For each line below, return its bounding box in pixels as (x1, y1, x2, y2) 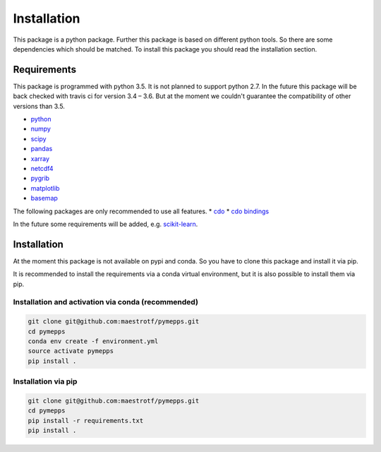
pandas (30, 145, 53, 153)
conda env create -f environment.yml (28, 337, 159, 345)
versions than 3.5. (13, 102, 65, 110)
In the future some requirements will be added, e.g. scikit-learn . (13, 220, 198, 228)
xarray (30, 154, 49, 162)
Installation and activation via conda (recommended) (13, 297, 199, 307)
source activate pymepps (28, 347, 114, 355)
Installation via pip (13, 376, 78, 386)
